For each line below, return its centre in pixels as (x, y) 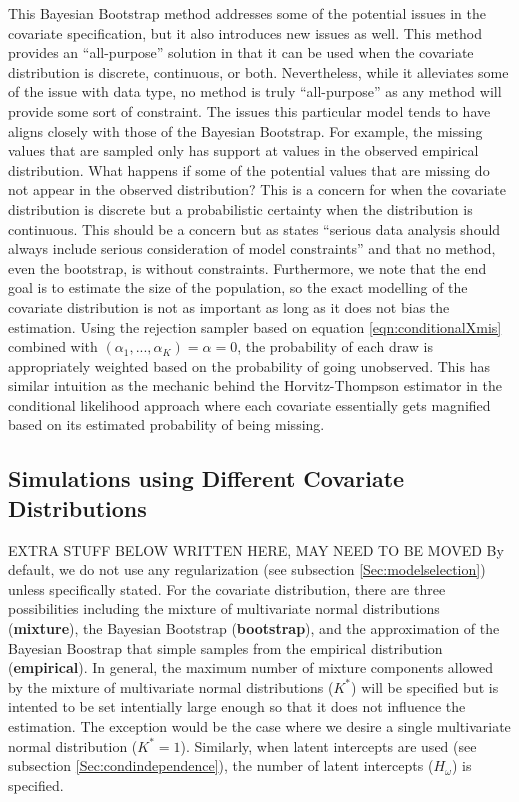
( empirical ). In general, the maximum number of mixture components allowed (250, 667)
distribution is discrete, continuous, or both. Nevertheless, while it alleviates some (258, 71)
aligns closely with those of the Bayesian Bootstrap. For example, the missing (245, 130)
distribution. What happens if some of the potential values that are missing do (249, 169)
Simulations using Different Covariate (206, 478)
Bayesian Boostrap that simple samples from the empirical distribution (225, 647)
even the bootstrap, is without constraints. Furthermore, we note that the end (247, 267)
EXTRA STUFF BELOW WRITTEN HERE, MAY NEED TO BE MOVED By (256, 549)
